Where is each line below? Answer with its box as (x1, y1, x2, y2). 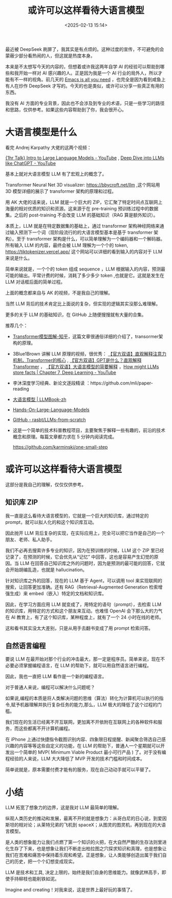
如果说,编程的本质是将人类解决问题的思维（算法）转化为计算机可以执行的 (5, 695, 160, 702)
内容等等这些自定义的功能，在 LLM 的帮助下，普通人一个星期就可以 (18, 743, 161, 749)
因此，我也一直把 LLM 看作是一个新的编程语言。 (5, 673, 107, 680)
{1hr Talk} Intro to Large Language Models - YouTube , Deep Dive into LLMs (5, 155, 165, 161)
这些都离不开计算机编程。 (18, 725, 73, 731)
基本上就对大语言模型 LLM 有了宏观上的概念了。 (5, 171, 107, 177)
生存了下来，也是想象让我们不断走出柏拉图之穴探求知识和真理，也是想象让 (9, 846, 167, 852)
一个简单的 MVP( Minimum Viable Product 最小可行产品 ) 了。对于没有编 (14, 749, 166, 756)
